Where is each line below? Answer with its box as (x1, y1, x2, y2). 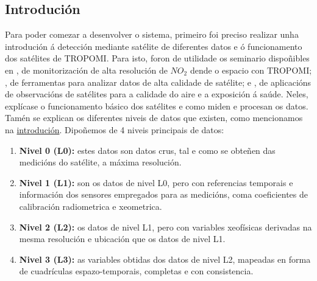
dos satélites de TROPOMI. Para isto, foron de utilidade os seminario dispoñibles (5, 52, 310, 64)
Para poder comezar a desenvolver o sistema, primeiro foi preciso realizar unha (5, 28, 299, 41)
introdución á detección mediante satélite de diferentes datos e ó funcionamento (5, 40, 302, 52)
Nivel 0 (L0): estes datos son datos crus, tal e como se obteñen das (19, 144, 276, 156)
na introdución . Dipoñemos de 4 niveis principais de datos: (5, 123, 224, 136)
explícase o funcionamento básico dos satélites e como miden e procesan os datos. (5, 99, 308, 112)
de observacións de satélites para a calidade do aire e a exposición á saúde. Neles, (5, 88, 308, 100)
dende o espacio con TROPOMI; (190, 63, 312, 76)
